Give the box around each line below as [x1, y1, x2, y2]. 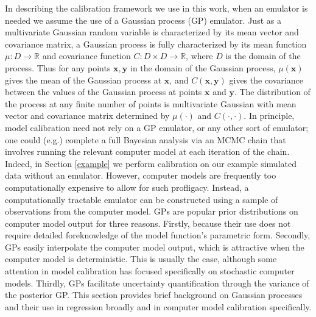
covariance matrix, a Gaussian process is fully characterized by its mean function [5, 37, 307, 50]
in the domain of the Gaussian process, [130, 61, 276, 74]
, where [186, 49, 213, 62]
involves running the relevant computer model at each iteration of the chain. [5, 145, 290, 158]
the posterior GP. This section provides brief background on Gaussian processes [5, 288, 303, 301]
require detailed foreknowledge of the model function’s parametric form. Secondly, [5, 229, 311, 241]
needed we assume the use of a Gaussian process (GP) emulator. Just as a [5, 13, 281, 26]
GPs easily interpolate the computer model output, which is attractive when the [5, 240, 304, 253]
